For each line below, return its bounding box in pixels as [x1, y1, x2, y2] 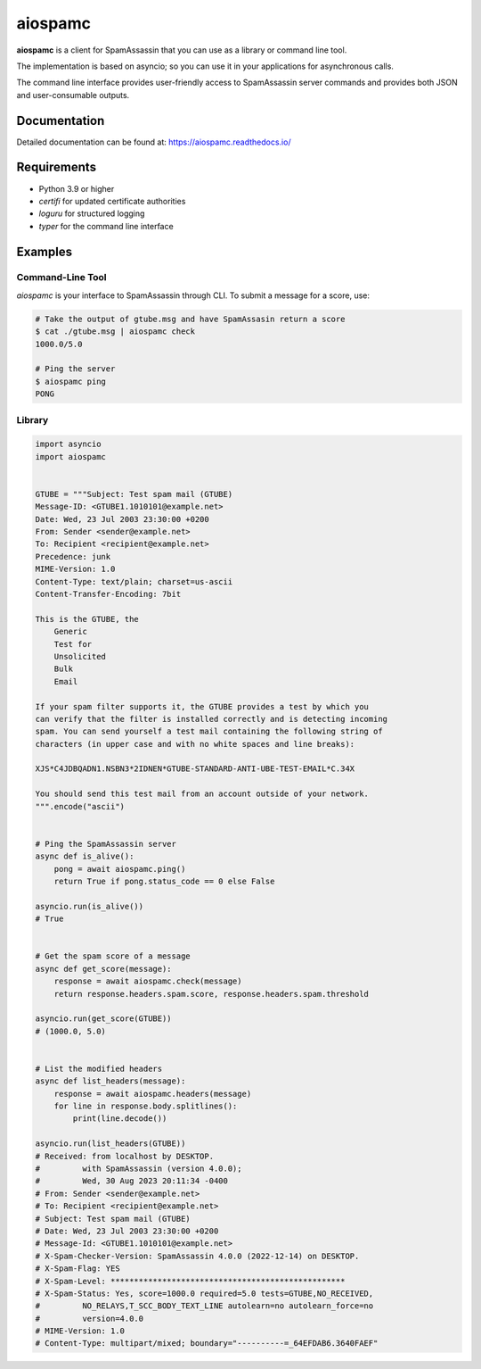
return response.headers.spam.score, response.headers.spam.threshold [53, 989, 370, 999]
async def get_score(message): [35, 964, 173, 974]
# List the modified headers [35, 1063, 163, 1074]
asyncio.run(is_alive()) [35, 901, 144, 911]
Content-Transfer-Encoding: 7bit [35, 589, 182, 600]
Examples [16, 244, 73, 259]
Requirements [16, 160, 97, 175]
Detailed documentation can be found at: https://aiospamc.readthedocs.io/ [16, 137, 291, 147]
